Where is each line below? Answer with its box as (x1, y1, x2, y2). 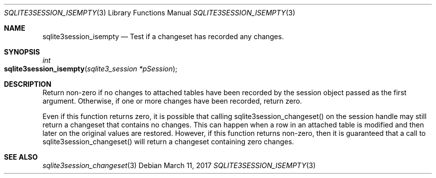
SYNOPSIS (4, 48, 40, 56)
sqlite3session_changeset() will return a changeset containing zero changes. (42, 137, 294, 146)
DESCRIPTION (4, 80, 52, 88)
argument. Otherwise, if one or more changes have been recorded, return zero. (42, 97, 302, 105)
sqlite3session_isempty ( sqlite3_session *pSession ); (4, 64, 178, 73)
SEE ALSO (4, 153, 38, 161)
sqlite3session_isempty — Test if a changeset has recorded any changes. (42, 32, 284, 41)
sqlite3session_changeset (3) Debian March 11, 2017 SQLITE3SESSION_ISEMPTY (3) (42, 161, 316, 170)
